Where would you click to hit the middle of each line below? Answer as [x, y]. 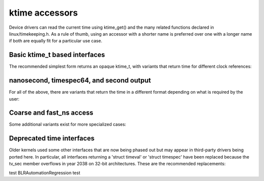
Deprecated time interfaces [52, 138]
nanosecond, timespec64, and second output [80, 80]
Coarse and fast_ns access [51, 113]
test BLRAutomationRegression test [45, 173]
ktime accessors [44, 13]
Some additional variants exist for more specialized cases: [68, 124]
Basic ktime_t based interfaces [57, 55]
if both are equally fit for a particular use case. [56, 41]
